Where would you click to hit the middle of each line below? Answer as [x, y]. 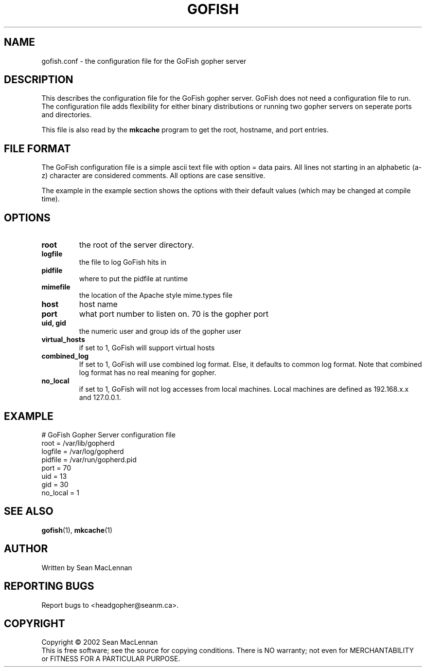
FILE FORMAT [37, 148]
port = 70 [56, 468]
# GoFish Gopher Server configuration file [108, 435]
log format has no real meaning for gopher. [148, 373]
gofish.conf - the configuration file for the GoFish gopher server [144, 61]
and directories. [67, 115]
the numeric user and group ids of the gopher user [160, 331]
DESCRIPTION [39, 80]
